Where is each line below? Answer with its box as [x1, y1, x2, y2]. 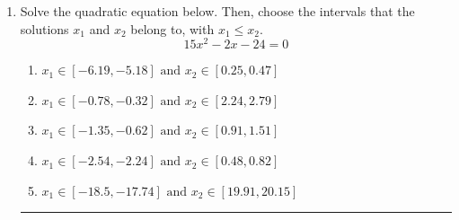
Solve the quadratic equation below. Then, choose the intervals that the [20, 2, 415, 20]
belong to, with [130, 19, 215, 38]
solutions [20, 19, 69, 38]
